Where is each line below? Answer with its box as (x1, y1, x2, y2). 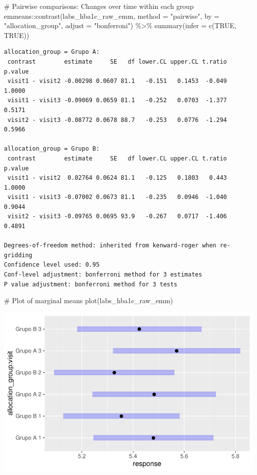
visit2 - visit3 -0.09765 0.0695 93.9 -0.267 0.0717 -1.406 (7, 213, 227, 220)
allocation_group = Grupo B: (4, 145, 100, 153)
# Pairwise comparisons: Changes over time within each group (4, 1, 194, 11)
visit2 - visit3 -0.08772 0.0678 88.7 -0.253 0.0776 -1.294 (7, 116, 227, 123)
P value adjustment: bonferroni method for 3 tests (4, 280, 177, 288)
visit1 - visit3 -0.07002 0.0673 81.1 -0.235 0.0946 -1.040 (7, 194, 227, 201)
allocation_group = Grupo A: (4, 48, 100, 56)
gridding (4, 251, 33, 259)
